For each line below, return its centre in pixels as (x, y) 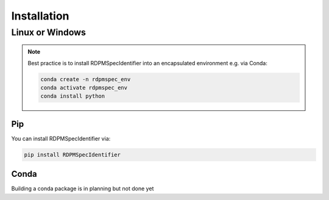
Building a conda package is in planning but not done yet (83, 188)
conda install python (73, 96)
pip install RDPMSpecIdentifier (73, 155)
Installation (40, 16)
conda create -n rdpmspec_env (86, 79)
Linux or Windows (49, 32)
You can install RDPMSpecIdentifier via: (61, 138)
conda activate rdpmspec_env (84, 87)
